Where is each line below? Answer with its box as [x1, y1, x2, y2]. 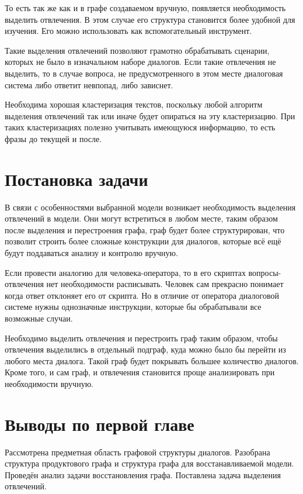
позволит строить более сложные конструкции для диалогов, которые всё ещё [5, 235, 281, 247]
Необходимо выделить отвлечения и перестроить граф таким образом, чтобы [5, 331, 278, 344]
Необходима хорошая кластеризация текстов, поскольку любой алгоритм [5, 98, 263, 110]
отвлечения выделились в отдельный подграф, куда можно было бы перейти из [5, 343, 286, 355]
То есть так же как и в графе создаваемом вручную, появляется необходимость [5, 2, 286, 13]
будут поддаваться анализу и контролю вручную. [5, 247, 178, 259]
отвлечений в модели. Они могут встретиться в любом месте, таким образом [5, 212, 278, 224]
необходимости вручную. [5, 377, 93, 389]
